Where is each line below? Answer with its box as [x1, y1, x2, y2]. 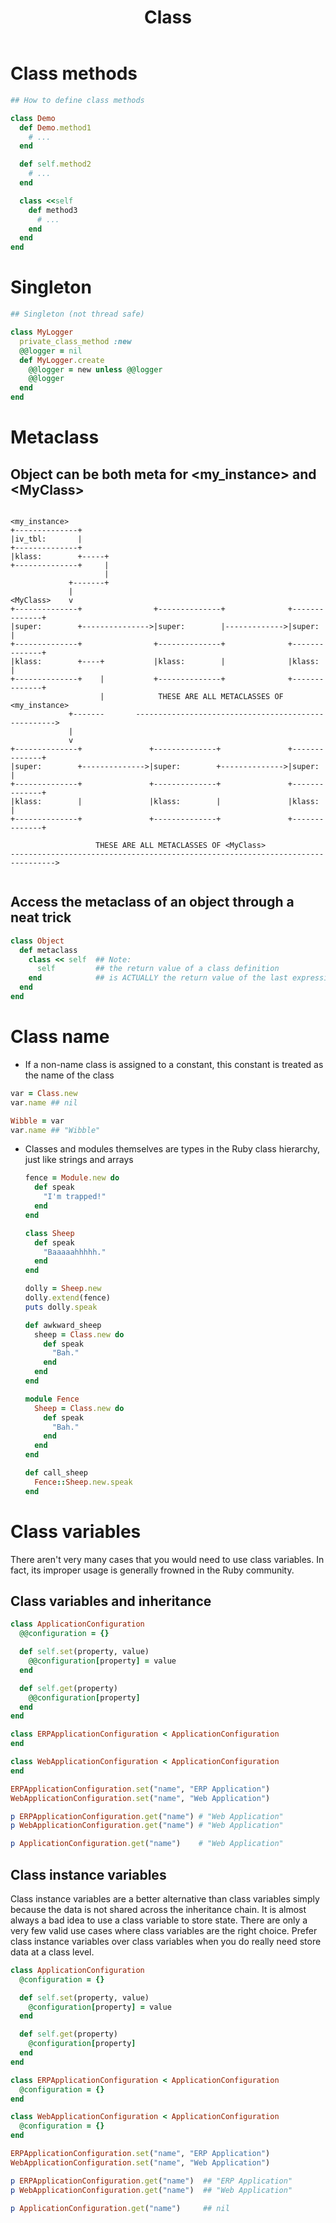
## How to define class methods [10, 95, 145, 105]
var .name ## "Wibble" [10, 1125, 101, 1135]
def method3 [28, 205, 78, 215]
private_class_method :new [19, 336, 132, 346]
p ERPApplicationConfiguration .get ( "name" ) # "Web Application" [10, 1811, 284, 1821]
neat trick [10, 909, 72, 926]
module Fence [24, 1394, 80, 1404]
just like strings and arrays [24, 1154, 134, 1166]
